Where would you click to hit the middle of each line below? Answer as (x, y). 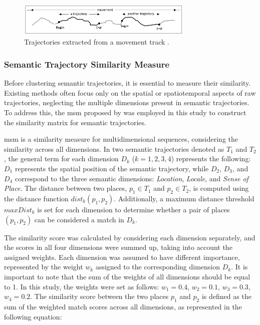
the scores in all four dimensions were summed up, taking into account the (118, 247)
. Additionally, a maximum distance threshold (184, 199)
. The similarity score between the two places (99, 296)
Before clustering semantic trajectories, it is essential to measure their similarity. (127, 83)
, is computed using (219, 188)
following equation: (33, 316)
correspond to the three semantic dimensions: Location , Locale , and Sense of (132, 178)
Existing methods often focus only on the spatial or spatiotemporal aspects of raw (130, 92)
